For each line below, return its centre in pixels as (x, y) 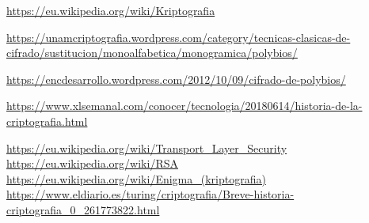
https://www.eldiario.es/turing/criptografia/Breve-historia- (150, 194)
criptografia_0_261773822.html (83, 209)
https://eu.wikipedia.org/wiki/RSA (92, 163)
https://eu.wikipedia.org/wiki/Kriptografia (111, 10)
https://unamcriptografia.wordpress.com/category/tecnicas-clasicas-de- (179, 37)
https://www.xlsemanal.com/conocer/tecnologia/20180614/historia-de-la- (184, 106)
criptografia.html (47, 121)
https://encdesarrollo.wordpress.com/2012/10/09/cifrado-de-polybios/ (176, 79)
